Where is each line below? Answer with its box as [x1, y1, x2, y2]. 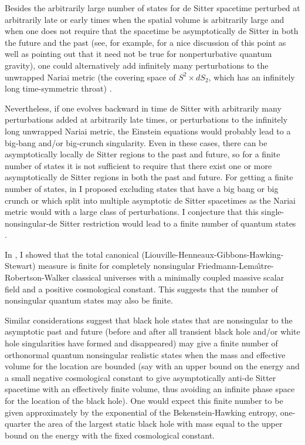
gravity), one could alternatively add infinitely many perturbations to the [5, 59, 269, 71]
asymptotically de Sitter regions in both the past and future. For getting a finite [5, 171, 293, 183]
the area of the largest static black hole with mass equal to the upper [33, 417, 283, 430]
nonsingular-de [5, 217, 57, 229]
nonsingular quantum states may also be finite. [5, 294, 173, 306]
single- [261, 205, 284, 218]
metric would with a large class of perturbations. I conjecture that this [5, 205, 259, 218]
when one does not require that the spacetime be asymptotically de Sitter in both [5, 25, 299, 37]
